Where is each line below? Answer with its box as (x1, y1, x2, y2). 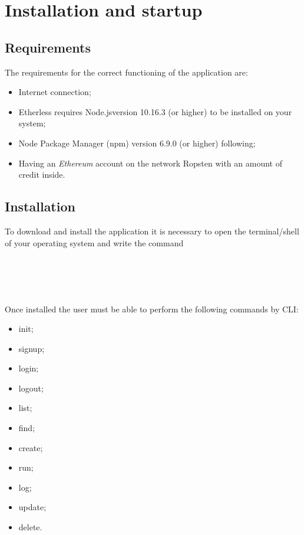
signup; (18, 342, 45, 354)
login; (18, 362, 39, 374)
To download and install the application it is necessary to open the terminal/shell (5, 224, 299, 237)
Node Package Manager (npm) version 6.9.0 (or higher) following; (18, 136, 256, 149)
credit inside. (18, 168, 65, 181)
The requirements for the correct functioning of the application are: (5, 66, 248, 78)
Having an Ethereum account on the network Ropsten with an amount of (18, 156, 282, 169)
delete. (18, 521, 42, 533)
